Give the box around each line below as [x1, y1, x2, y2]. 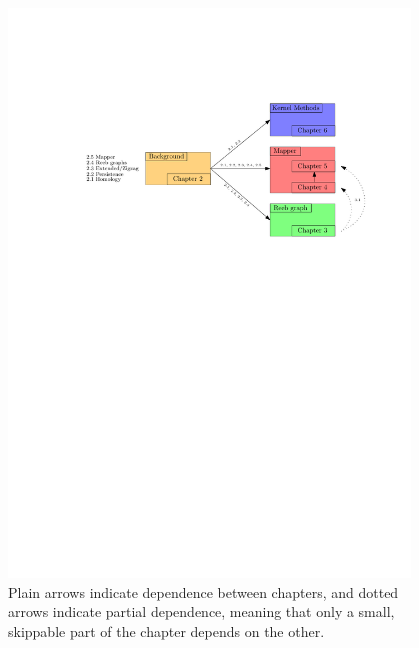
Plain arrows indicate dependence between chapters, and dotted [8, 581, 399, 602]
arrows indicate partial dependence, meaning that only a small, [8, 601, 395, 622]
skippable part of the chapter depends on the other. [8, 620, 325, 641]
